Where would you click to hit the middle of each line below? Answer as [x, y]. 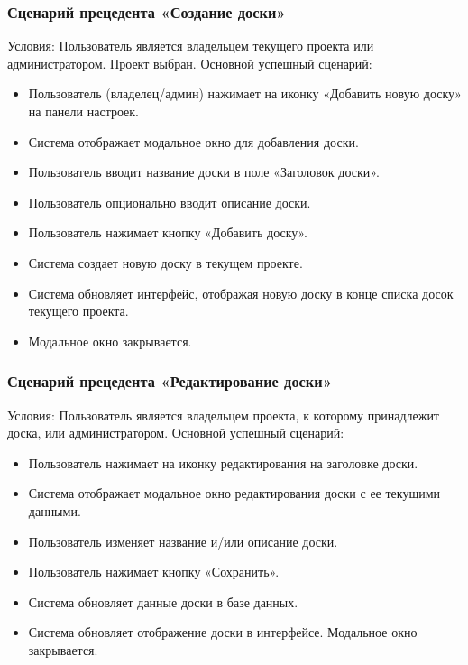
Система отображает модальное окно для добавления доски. [193, 141]
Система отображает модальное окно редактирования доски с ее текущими [234, 493]
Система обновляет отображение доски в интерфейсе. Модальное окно [223, 632]
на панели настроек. [84, 111]
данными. [55, 510]
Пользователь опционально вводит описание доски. [170, 202]
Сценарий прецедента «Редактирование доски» [170, 381]
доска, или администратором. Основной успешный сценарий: [176, 433]
